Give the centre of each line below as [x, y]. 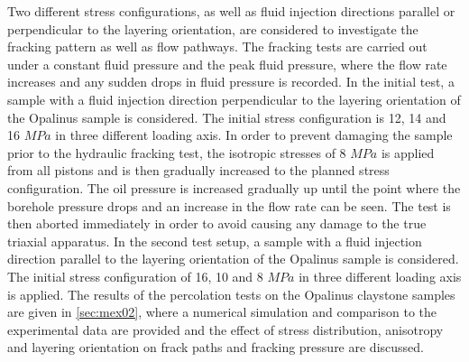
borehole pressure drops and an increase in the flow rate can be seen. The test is [229, 205]
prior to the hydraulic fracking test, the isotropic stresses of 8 [177, 152]
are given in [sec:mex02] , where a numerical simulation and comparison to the [222, 312]
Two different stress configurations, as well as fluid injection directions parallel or [231, 11]
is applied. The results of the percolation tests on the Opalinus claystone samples [231, 294]
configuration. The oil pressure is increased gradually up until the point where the [234, 187]
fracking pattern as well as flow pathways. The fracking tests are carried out [217, 46]
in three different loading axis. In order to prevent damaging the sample [254, 135]
